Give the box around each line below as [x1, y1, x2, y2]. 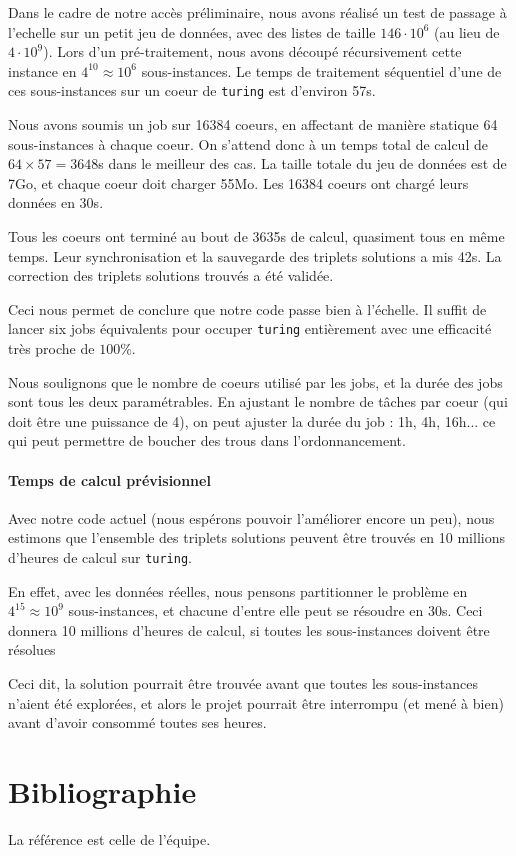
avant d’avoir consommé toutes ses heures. [8, 712, 267, 733]
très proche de [8, 338, 95, 359]
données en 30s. [8, 192, 104, 213]
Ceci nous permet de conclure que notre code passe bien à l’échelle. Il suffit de [8, 298, 487, 319]
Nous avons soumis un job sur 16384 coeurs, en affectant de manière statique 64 [8, 114, 498, 135]
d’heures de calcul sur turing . [8, 546, 192, 567]
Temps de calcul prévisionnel [8, 469, 211, 490]
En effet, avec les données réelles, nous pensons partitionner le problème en [8, 580, 468, 601]
